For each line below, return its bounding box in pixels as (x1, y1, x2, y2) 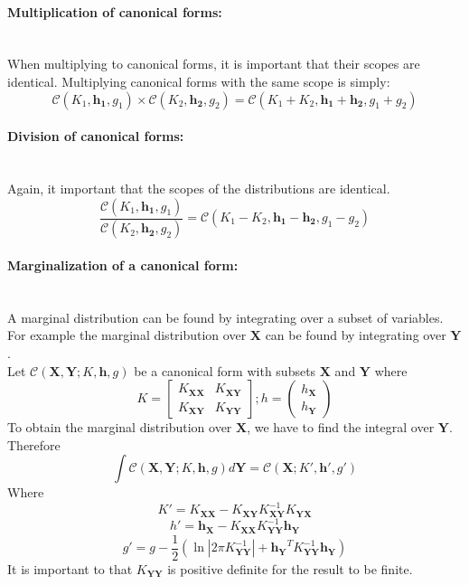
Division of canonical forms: (7, 127, 184, 146)
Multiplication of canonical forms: (7, 2, 222, 21)
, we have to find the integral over (247, 418, 435, 437)
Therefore (7, 435, 61, 454)
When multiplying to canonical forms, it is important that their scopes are (7, 54, 420, 73)
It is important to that (7, 559, 133, 578)
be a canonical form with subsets (134, 361, 316, 380)
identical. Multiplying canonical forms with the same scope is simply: (7, 71, 390, 90)
